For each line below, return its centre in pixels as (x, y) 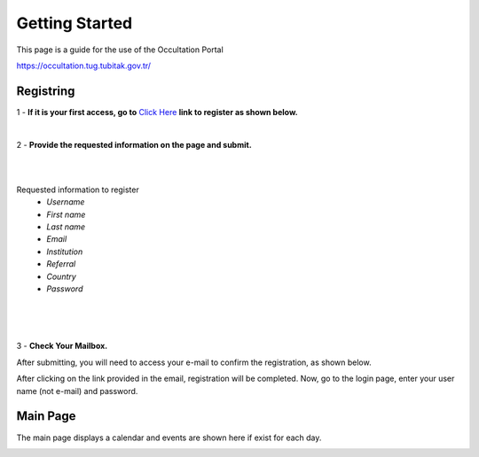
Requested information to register (78, 190)
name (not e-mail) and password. (77, 391)
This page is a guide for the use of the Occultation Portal (120, 50)
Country (62, 276)
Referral (61, 264)
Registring (46, 91)
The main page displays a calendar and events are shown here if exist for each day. (169, 438)
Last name (66, 227)
